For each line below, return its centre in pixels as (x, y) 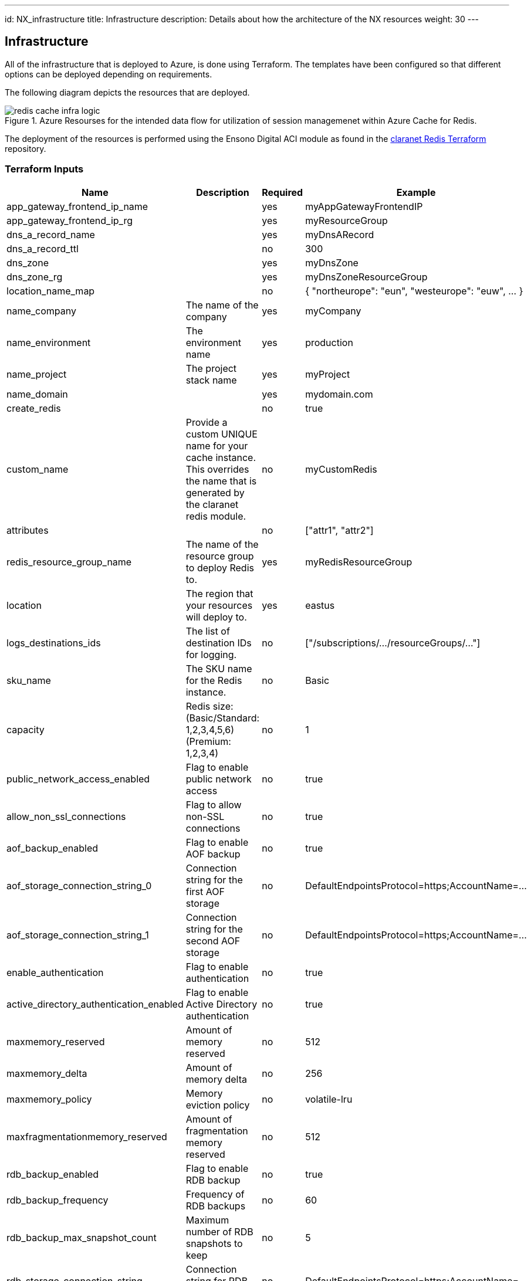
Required (283, 192)
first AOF (205, 891)
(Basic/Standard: (223, 718)
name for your (217, 445)
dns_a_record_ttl (43, 248)
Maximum (207, 1220)
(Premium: (208, 741)
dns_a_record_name (51, 234)
